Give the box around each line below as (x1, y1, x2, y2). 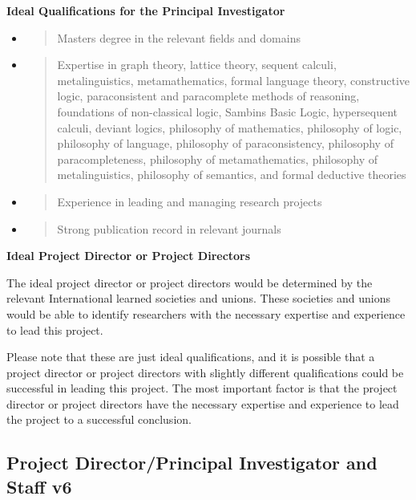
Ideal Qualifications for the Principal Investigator (6, 2, 285, 18)
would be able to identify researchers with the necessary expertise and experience (6, 305, 406, 322)
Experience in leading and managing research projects (57, 193, 322, 209)
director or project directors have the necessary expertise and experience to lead (6, 395, 399, 412)
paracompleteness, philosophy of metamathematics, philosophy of (57, 150, 378, 167)
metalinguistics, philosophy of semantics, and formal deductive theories (57, 166, 406, 183)
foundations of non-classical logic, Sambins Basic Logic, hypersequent (57, 103, 398, 120)
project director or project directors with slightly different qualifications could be (6, 364, 404, 380)
